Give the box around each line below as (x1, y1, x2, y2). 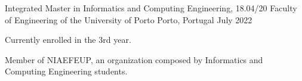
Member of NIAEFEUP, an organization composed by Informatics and (5, 53, 263, 66)
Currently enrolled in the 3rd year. (5, 33, 131, 46)
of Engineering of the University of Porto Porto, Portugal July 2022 (5, 13, 252, 26)
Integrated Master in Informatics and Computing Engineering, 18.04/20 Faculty (5, 2, 297, 14)
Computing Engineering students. (5, 65, 128, 77)
